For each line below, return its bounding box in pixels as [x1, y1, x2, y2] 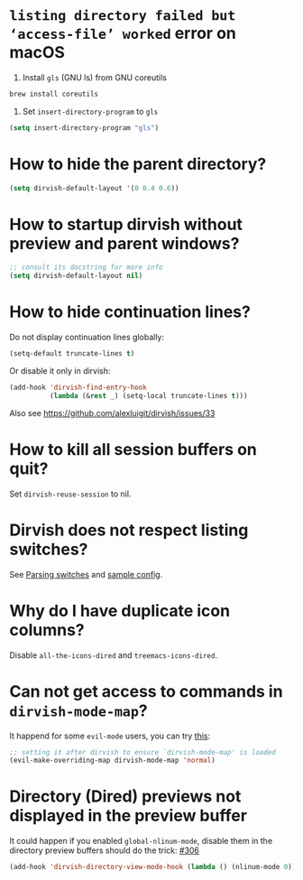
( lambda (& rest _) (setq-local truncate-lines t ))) [49, 391, 248, 400]
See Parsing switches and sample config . [9, 569, 163, 579]
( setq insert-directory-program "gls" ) [9, 123, 160, 133]
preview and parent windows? [9, 233, 240, 254]
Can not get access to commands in [9, 681, 283, 701]
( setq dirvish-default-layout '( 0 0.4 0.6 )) [9, 183, 179, 192]
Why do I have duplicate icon [9, 600, 231, 621]
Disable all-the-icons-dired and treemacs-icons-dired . [9, 649, 218, 661]
